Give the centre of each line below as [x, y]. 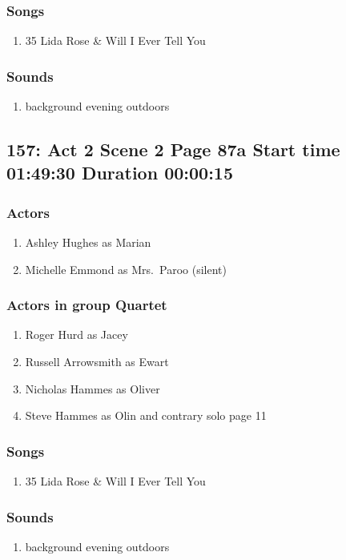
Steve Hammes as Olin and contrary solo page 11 [146, 415]
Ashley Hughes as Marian [88, 242]
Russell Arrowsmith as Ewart [97, 362]
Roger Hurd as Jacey [76, 334]
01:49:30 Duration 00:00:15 [120, 173]
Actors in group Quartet [87, 305]
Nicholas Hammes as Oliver [93, 388]
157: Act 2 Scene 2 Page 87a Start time [173, 149]
